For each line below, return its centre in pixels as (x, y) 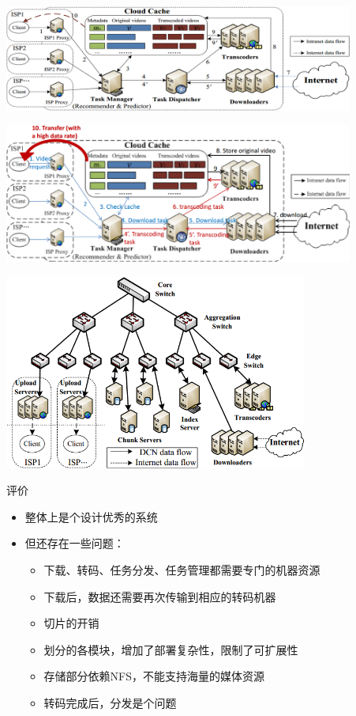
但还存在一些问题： (75, 543)
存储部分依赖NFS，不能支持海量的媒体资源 (154, 676)
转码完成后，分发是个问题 (110, 702)
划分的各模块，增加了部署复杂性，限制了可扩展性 (171, 649)
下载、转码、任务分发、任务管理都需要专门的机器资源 (182, 569)
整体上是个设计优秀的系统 (91, 516)
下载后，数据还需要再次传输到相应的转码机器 (160, 596)
